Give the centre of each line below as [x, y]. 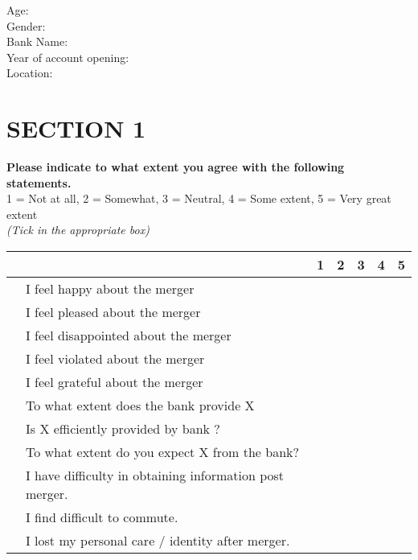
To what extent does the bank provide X [140, 406]
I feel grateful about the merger [115, 382]
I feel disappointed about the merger [129, 336]
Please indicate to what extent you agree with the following [176, 167]
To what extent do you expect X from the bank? [163, 452]
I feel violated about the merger [115, 359]
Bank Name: [37, 41]
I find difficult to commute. [102, 517]
